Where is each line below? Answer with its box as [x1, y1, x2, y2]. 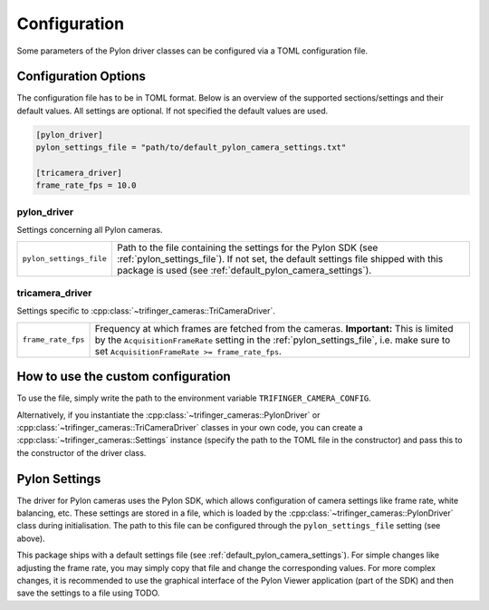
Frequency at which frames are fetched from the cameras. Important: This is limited [94, 322, 454, 334]
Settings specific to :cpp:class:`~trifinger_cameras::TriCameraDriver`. [16, 305, 276, 316]
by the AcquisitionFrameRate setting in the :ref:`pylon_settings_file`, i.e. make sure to [94, 334, 451, 346]
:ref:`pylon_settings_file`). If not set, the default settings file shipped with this [116, 252, 444, 265]
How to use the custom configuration [16, 369, 231, 384]
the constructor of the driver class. [16, 447, 147, 458]
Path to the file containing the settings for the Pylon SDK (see [116, 241, 379, 254]
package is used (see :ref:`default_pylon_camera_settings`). [116, 264, 372, 276]
